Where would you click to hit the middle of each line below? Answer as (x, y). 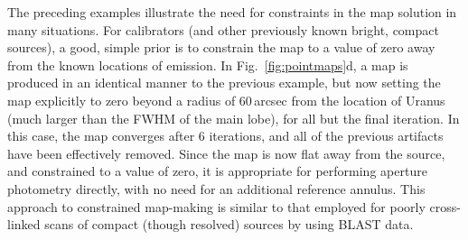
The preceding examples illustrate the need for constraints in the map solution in (232, 12)
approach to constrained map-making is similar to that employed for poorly (216, 206)
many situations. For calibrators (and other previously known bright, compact (223, 29)
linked (24, 224)
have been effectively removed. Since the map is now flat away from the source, (226, 153)
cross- (445, 206)
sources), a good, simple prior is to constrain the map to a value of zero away (221, 47)
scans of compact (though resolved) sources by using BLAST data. (229, 224)
